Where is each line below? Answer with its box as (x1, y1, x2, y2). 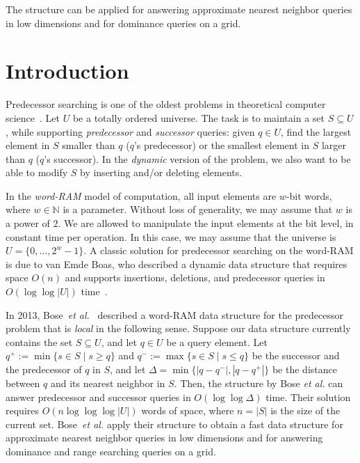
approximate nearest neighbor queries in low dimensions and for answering (6, 430, 323, 445)
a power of (6, 216, 50, 230)
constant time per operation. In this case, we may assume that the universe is (6, 229, 336, 244)
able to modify (6, 165, 68, 180)
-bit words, (286, 188, 332, 203)
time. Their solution (265, 389, 351, 404)
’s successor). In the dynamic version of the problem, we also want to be (44, 151, 351, 166)
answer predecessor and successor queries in (6, 389, 191, 404)
